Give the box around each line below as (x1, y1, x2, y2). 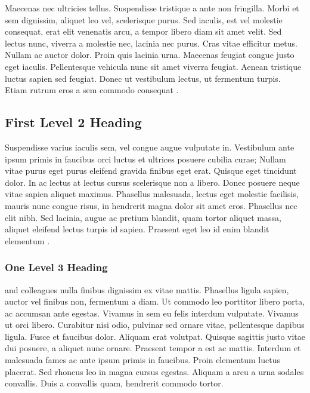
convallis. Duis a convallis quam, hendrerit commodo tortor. (5, 377, 224, 389)
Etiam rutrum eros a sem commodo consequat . (5, 84, 179, 96)
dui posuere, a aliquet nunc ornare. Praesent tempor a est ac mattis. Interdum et (5, 342, 301, 354)
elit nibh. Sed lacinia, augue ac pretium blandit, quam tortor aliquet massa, (5, 211, 281, 223)
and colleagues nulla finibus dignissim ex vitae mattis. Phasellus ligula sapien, (5, 283, 289, 296)
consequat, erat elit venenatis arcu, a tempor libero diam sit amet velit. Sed (5, 25, 282, 38)
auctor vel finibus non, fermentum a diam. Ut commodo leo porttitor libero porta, (5, 295, 305, 308)
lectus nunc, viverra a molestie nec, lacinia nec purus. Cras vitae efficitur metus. (5, 36, 297, 49)
